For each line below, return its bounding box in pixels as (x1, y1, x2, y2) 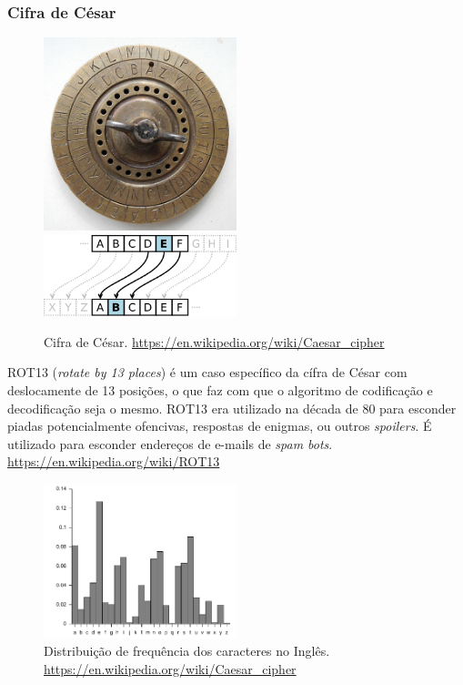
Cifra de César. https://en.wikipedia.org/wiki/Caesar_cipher (44, 332, 385, 351)
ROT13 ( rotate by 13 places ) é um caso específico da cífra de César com (7, 363, 408, 382)
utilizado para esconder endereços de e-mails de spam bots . (7, 434, 333, 453)
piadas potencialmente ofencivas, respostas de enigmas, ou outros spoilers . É (7, 416, 432, 435)
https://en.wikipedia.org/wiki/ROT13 (7, 452, 220, 471)
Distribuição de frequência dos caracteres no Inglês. (44, 641, 330, 660)
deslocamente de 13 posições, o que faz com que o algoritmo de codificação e (7, 381, 433, 400)
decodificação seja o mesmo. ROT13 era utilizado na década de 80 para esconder (7, 398, 457, 417)
